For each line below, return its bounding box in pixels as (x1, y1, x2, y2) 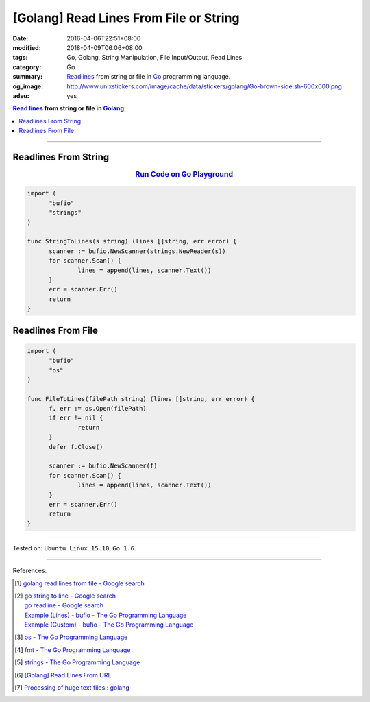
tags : (12, 53, 28, 62)
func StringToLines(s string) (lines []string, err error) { (27, 237, 237, 245)
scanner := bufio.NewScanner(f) (49, 462, 158, 470)
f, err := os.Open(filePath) (49, 404, 147, 413)
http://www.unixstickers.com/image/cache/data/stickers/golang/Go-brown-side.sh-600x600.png (66, 82, 343, 90)
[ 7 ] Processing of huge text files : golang (14, 683, 130, 692)
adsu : (12, 91, 30, 99)
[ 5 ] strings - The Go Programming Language (14, 658, 140, 666)
